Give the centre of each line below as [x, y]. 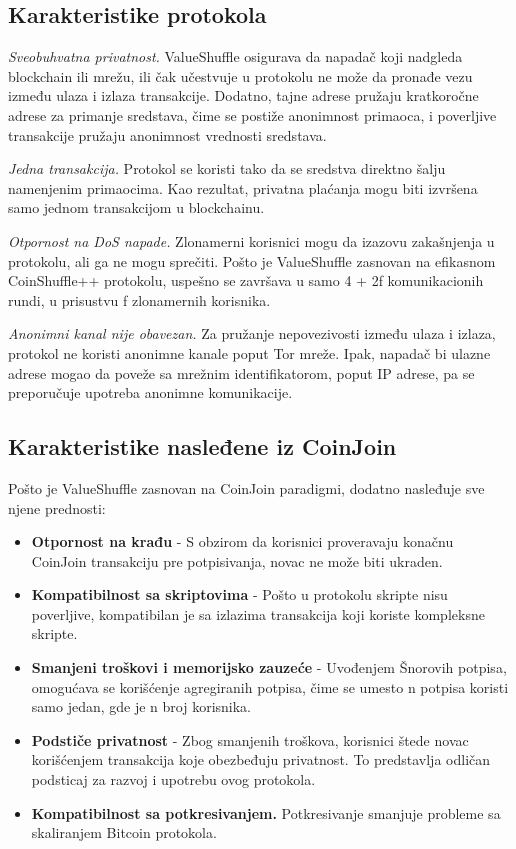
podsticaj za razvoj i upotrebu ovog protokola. [173, 779]
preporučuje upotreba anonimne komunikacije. [150, 392]
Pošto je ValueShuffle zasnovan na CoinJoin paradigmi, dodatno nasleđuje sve [246, 487]
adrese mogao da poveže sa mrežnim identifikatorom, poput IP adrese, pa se [241, 372]
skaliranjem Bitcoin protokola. [124, 832]
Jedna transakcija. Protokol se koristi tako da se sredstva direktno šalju [227, 168]
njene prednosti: [57, 507]
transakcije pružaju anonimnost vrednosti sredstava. [167, 134]
